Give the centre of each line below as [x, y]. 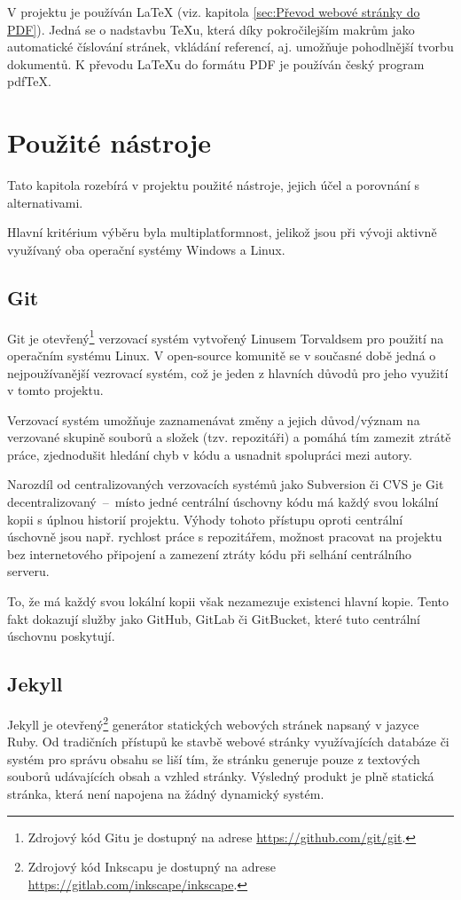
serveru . [28, 571]
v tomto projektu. [55, 390]
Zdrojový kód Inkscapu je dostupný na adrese [152, 867]
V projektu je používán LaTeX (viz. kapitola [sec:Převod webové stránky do [214, 12]
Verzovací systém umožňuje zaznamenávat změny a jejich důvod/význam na [214, 419]
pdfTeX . [29, 81]
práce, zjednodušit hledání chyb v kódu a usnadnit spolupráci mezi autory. [210, 454]
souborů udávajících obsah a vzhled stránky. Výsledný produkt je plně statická [221, 776]
